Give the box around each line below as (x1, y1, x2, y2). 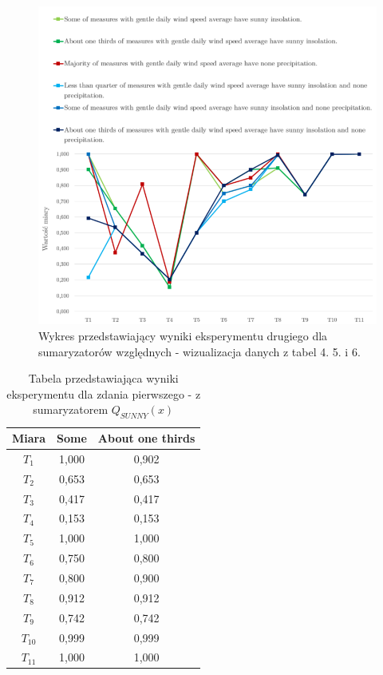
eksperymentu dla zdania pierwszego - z (6, 385, 201, 402)
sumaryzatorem (33, 401, 109, 418)
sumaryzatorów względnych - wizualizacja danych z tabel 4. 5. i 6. (38, 343, 361, 359)
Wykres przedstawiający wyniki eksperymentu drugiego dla (38, 327, 328, 343)
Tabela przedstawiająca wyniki (28, 370, 179, 387)
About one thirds (97, 430, 195, 447)
